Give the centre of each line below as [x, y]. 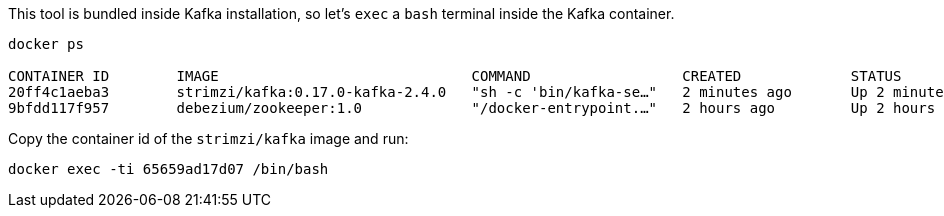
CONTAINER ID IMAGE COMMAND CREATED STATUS [455, 76]
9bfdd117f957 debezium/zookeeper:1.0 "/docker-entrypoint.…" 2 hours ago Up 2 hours [472, 108]
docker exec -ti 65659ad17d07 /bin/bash [168, 169]
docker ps [46, 44]
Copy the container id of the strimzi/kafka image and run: [208, 138]
